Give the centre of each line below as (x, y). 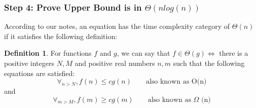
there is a (234, 53)
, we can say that (143, 53)
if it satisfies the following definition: (61, 36)
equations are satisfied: (40, 73)
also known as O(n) (176, 82)
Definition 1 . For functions (48, 53)
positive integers (29, 63)
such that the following (209, 63)
